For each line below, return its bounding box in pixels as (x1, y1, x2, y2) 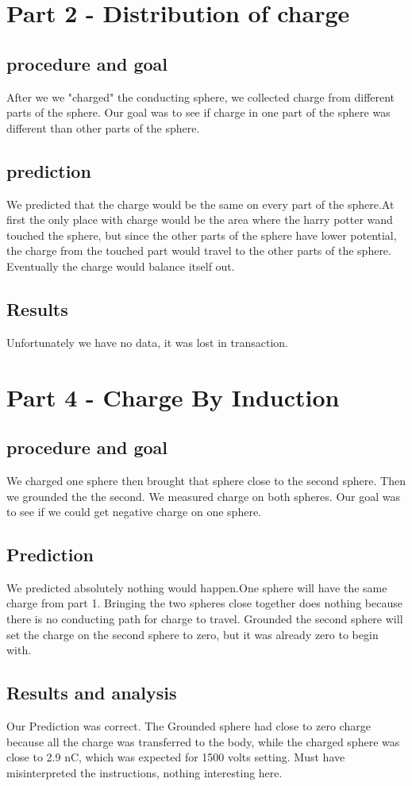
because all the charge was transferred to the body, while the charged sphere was (6, 733, 400, 749)
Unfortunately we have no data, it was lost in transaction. (6, 333, 288, 350)
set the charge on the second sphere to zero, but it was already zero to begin (6, 626, 379, 642)
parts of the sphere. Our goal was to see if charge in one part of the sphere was (6, 104, 391, 121)
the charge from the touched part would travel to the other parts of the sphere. (6, 242, 391, 259)
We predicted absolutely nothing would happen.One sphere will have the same (6, 579, 387, 595)
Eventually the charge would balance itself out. (6, 257, 235, 274)
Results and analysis (6, 680, 177, 705)
